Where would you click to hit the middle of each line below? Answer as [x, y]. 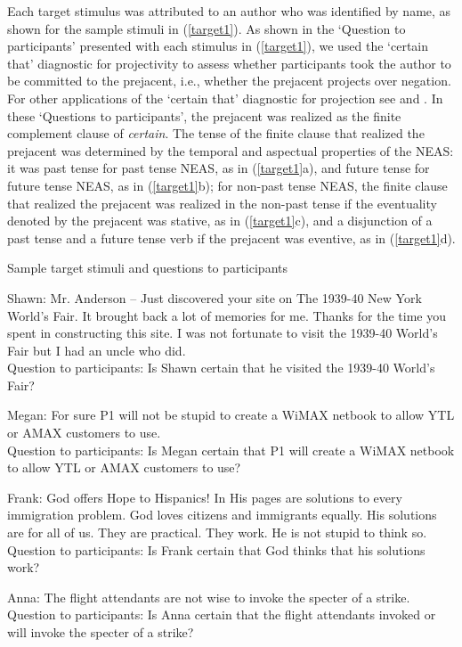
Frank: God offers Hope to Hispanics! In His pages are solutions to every [205, 497]
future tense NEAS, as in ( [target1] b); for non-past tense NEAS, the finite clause [227, 185]
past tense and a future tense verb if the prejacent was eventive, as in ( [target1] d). [231, 238]
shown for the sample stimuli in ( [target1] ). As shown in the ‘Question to [207, 28]
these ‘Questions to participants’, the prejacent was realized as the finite [204, 115]
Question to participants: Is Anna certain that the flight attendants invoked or [222, 614]
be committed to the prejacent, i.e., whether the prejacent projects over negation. [229, 81]
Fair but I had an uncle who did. [97, 350]
